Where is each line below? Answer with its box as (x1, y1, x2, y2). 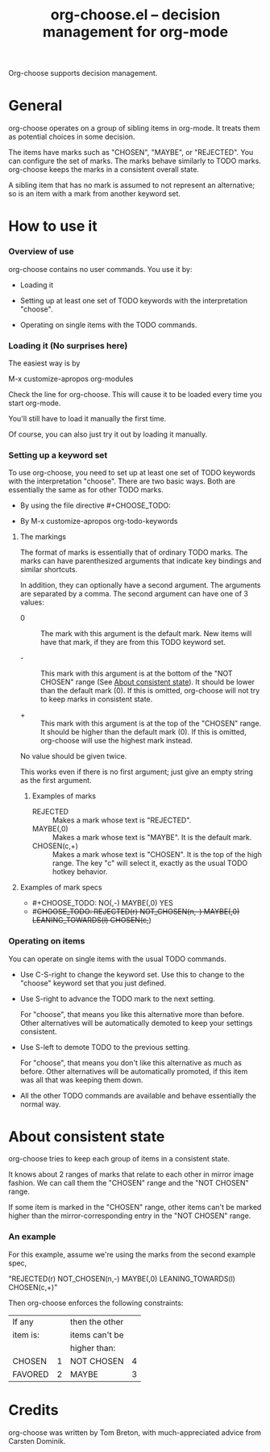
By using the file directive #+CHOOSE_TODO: (19, 500, 171, 510)
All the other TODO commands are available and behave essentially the (19, 1090, 256, 1100)
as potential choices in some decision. (8, 132, 135, 142)
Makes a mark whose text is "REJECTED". (52, 815, 192, 825)
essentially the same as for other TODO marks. (8, 485, 164, 495)
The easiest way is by (8, 358, 81, 368)
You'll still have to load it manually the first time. (8, 413, 167, 423)
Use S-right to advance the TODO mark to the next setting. (19, 994, 216, 1003)
